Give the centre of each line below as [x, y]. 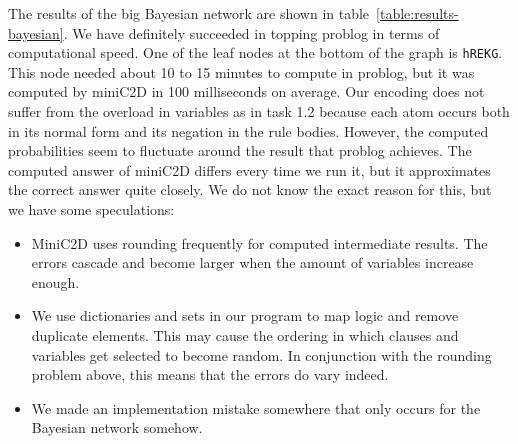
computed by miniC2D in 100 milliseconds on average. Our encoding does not [246, 91]
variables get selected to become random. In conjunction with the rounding [261, 354]
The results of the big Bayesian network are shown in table [189, 13]
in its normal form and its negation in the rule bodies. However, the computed [248, 130]
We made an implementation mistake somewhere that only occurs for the [256, 407]
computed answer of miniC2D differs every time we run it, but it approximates [249, 169]
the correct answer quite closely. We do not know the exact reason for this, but [250, 189]
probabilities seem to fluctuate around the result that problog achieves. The [240, 150]
